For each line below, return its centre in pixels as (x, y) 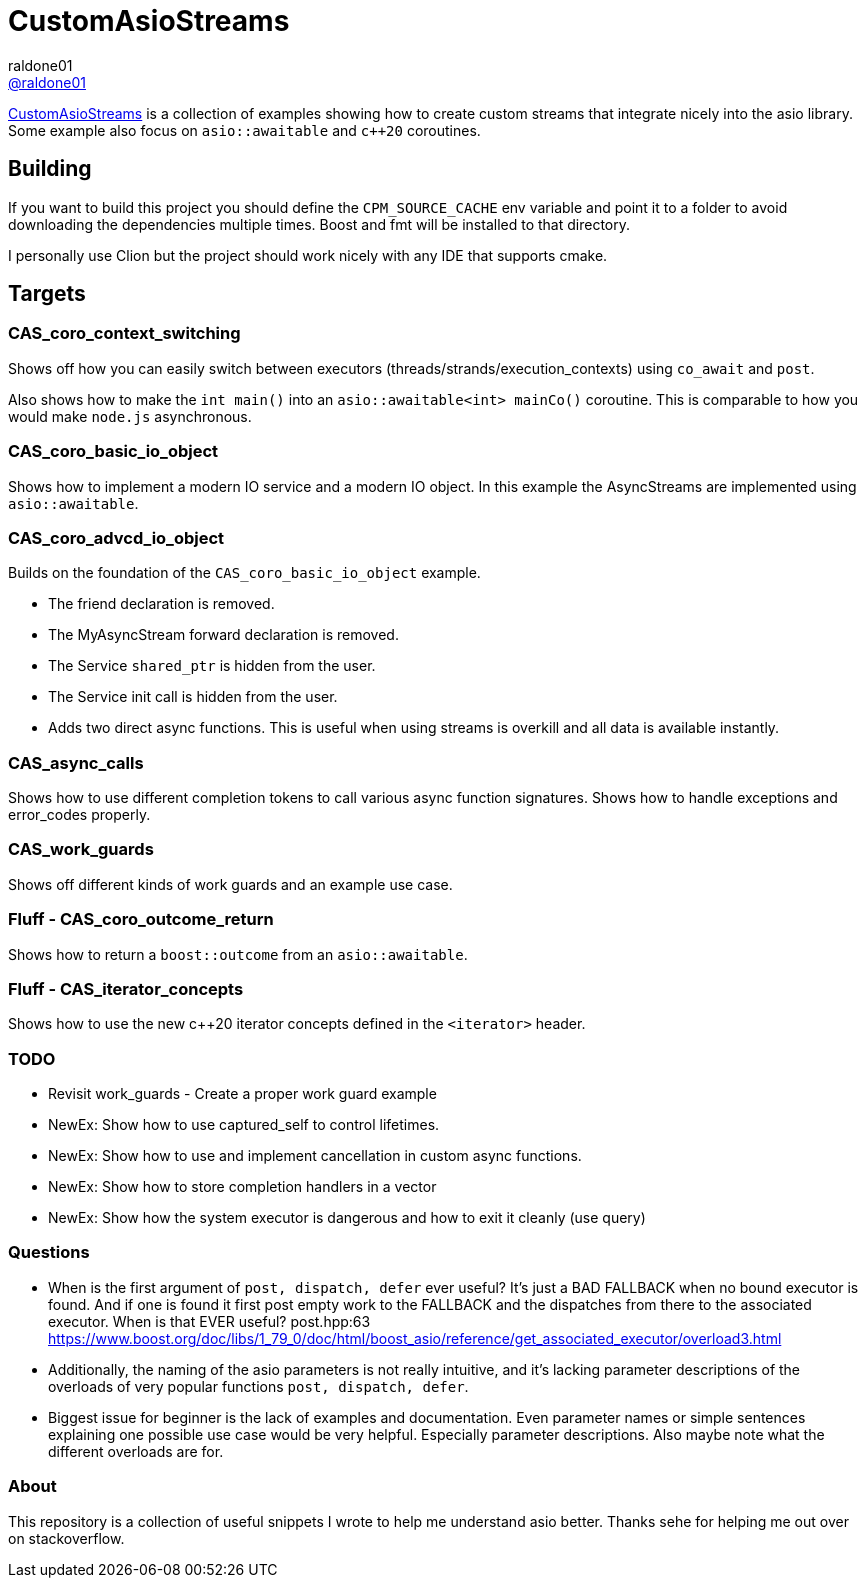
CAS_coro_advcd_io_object (116, 537)
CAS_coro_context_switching (124, 333)
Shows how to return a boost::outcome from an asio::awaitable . (238, 954)
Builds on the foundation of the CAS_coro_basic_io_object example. (244, 573)
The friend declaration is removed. (161, 604)
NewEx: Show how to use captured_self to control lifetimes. (244, 1125)
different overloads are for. (136, 1451)
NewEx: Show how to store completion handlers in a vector (242, 1187)
